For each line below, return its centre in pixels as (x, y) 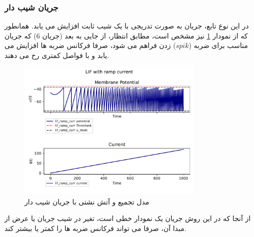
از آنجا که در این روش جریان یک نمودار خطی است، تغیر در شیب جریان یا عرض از (128, 218)
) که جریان (20, 35)
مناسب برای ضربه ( (218, 45)
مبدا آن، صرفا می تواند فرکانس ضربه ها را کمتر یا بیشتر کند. (95, 228)
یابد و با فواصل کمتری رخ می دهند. (57, 55)
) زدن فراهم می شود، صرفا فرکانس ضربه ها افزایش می (90, 45)
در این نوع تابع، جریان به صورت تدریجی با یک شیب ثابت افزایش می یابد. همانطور (127, 26)
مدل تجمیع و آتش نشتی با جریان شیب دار (87, 201)
